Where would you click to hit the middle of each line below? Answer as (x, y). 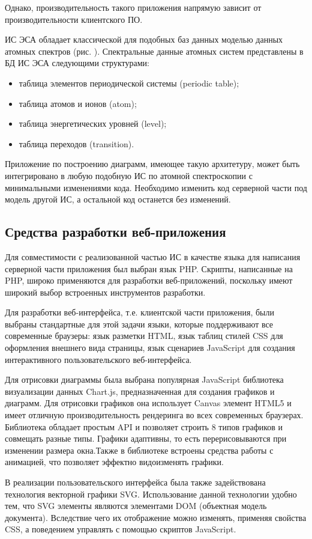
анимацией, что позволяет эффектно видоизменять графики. (114, 462)
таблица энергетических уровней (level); (93, 123)
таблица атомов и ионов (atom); (78, 103)
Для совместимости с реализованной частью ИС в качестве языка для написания (153, 256)
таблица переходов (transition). (76, 143)
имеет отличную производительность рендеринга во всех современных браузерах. (154, 415)
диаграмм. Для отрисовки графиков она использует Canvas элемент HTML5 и (148, 403)
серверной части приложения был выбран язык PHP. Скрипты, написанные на (149, 268)
